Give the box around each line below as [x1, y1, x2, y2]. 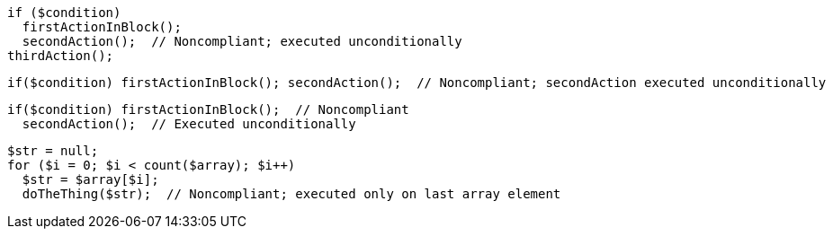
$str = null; [7, 144, 99, 158]
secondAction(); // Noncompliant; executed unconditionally [22, 34, 462, 48]
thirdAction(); [7, 48, 114, 63]
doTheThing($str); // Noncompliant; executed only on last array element [22, 187, 561, 201]
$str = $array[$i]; [22, 172, 159, 187]
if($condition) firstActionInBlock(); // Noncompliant [7, 102, 409, 117]
